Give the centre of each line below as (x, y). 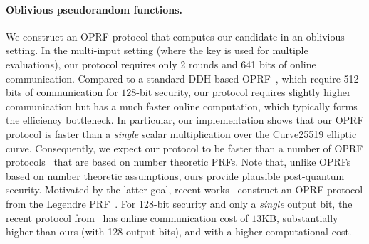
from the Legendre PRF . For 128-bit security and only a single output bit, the (179, 203)
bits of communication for (62, 92)
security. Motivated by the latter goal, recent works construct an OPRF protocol (184, 190)
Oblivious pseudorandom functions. (94, 9)
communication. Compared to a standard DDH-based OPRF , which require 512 (182, 78)
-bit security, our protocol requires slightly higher (244, 92)
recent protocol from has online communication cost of (127, 217)
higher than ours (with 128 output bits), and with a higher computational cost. (179, 232)
